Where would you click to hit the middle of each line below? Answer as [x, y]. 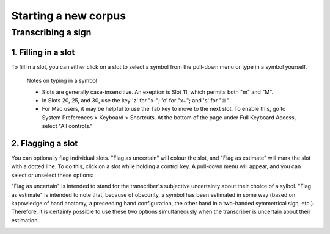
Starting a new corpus [69, 16]
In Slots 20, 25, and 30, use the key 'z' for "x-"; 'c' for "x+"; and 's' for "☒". [136, 100]
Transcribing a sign [51, 32]
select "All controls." [67, 126]
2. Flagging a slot [45, 143]
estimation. [25, 220]
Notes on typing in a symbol [62, 81]
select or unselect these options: [53, 175]
